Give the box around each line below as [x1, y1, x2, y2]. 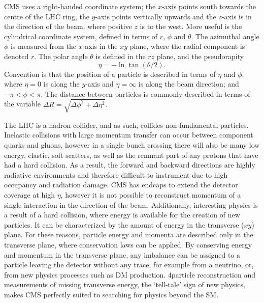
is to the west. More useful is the [140, 21, 242, 32]
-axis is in [221, 11, 252, 21]
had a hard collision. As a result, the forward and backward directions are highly [4, 159, 255, 170]
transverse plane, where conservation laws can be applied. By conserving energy [4, 239, 252, 250]
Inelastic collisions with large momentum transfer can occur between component [4, 129, 253, 140]
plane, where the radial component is [129, 41, 245, 51]
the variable [4, 98, 41, 109]
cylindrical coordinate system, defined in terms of [4, 31, 158, 41]
